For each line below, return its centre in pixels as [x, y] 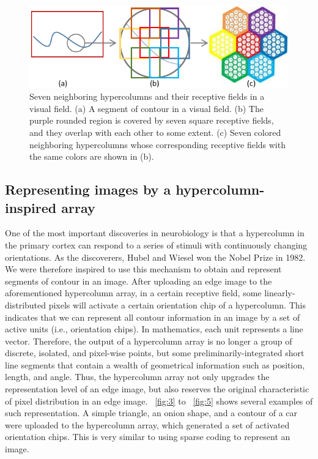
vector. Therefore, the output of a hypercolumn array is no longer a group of [149, 341]
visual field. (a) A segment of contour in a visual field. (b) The [146, 108]
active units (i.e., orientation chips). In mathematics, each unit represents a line [154, 329]
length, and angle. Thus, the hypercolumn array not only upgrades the [137, 377]
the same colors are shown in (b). [92, 156]
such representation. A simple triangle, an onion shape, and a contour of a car [151, 413]
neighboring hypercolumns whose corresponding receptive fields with [157, 144]
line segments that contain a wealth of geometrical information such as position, [155, 364]
